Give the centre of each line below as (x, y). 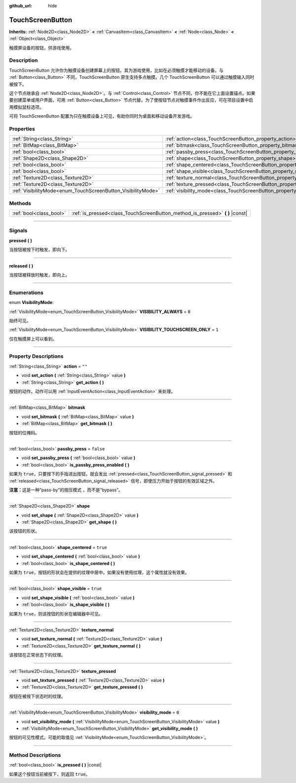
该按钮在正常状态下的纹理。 (37, 655)
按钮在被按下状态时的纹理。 (37, 696)
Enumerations (26, 293)
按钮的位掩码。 (24, 433)
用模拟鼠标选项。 (26, 107)
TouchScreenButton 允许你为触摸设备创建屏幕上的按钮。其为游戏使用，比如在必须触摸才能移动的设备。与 (116, 70)
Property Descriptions (36, 356)
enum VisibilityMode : (31, 303)
